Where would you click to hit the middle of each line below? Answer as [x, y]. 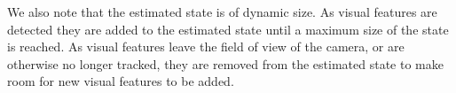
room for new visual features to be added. [121, 81]
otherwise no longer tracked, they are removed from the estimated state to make [225, 63]
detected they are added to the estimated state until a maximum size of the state [228, 29]
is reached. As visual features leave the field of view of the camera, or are [206, 46]
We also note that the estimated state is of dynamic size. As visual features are [222, 12]
